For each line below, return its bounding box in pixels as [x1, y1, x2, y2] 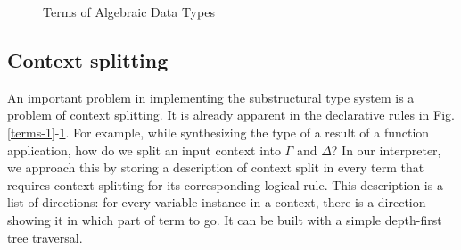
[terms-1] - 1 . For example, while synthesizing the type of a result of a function [7, 122, 430, 141]
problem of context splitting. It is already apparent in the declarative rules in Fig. [7, 105, 455, 124]
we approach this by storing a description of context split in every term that [7, 158, 424, 177]
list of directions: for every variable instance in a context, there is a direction [7, 193, 426, 212]
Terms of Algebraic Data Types [43, 3, 215, 21]
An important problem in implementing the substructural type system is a [7, 87, 415, 106]
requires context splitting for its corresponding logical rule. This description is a [7, 175, 443, 194]
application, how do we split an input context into [7, 140, 281, 159]
